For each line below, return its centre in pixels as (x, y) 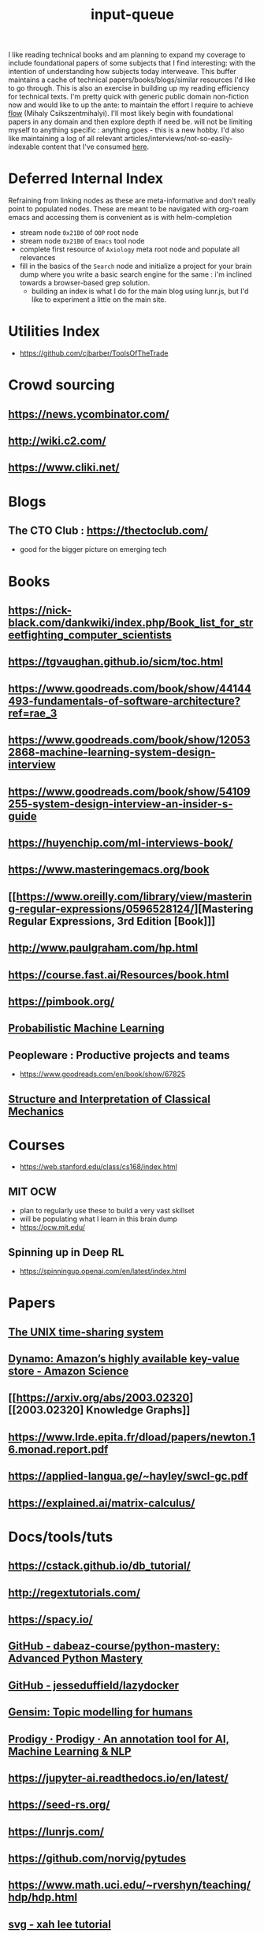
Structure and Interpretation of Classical (110, 1099)
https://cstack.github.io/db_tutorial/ (99, 1566)
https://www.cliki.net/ (64, 468)
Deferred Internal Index (86, 179)
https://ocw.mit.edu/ (52, 1227)
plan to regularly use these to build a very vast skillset (107, 1211)
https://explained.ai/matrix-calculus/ (102, 1503)
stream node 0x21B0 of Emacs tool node (82, 241)
